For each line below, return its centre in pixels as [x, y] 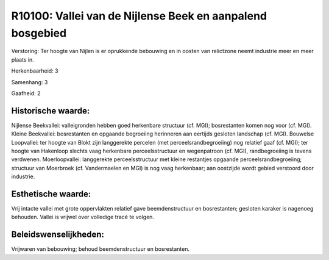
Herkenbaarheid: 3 [35, 71]
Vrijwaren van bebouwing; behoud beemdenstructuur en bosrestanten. [101, 249]
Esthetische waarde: [51, 194]
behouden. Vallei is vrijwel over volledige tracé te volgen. [83, 217]
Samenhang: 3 [30, 82]
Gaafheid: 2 [26, 93]
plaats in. [23, 60]
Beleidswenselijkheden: [58, 235]
